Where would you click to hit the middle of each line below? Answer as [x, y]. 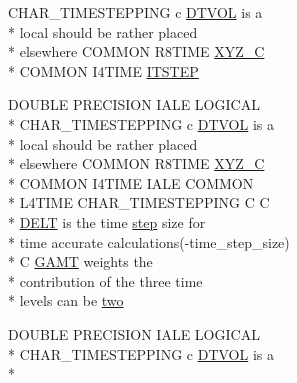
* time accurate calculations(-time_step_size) [149, 241]
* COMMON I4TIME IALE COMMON [131, 182]
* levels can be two [66, 300]
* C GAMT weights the [80, 261]
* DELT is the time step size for [107, 221]
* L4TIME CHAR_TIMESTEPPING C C [139, 202]
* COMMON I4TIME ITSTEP [103, 70]
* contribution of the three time [105, 280]
